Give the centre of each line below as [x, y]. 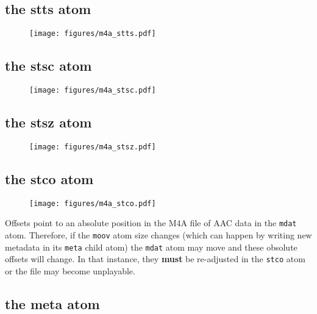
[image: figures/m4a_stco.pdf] [93, 203]
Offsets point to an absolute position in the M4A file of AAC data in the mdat [151, 223]
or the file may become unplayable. [70, 271]
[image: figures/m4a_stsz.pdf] [93, 147]
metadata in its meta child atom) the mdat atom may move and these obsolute [151, 247]
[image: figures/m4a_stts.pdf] [93, 34]
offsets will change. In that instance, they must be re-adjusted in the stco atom [155, 259]
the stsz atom [48, 122]
